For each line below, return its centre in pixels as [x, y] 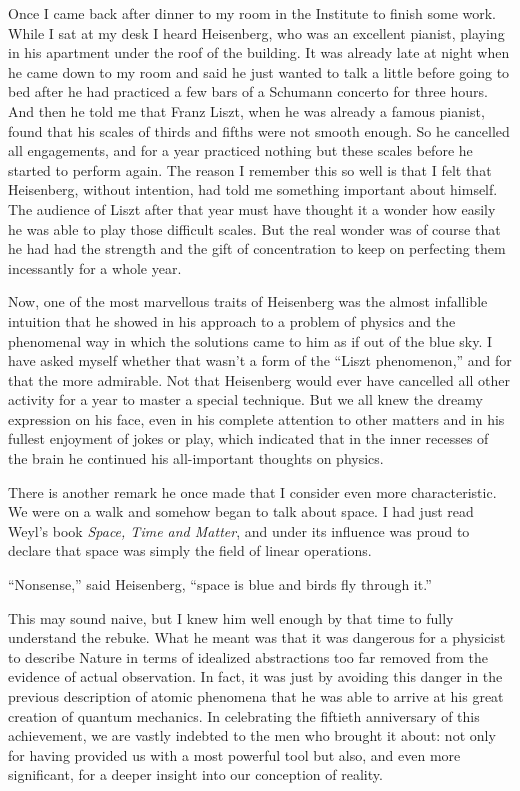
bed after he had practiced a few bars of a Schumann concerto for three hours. [248, 91]
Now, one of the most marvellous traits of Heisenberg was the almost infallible [248, 301]
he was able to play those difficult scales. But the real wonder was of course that [254, 228]
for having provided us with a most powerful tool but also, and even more [234, 754]
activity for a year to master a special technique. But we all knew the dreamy [245, 399]
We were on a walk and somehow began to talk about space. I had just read [241, 511]
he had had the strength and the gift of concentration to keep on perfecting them [257, 248]
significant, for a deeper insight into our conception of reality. [195, 774]
